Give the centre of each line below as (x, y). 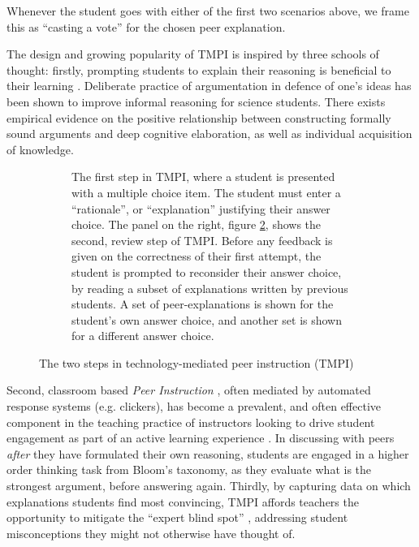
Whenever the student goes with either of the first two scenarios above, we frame (208, 11)
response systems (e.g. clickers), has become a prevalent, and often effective (194, 406)
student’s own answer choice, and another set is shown (207, 319)
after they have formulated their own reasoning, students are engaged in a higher (208, 453)
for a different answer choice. (143, 336)
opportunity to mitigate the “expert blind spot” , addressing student (177, 517)
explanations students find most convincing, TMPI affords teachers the (183, 501)
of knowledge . (40, 149)
